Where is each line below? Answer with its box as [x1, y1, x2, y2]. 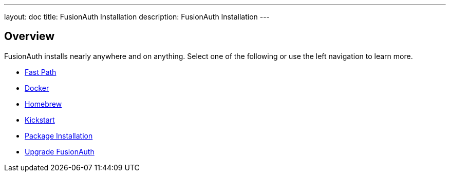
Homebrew [25, 99, 62, 108]
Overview [4, 30, 55, 43]
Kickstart [25, 115, 55, 124]
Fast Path [25, 67, 57, 76]
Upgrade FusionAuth [25, 147, 95, 156]
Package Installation [25, 131, 93, 140]
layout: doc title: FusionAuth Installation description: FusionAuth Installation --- [4, 12, 270, 21]
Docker [25, 83, 49, 92]
